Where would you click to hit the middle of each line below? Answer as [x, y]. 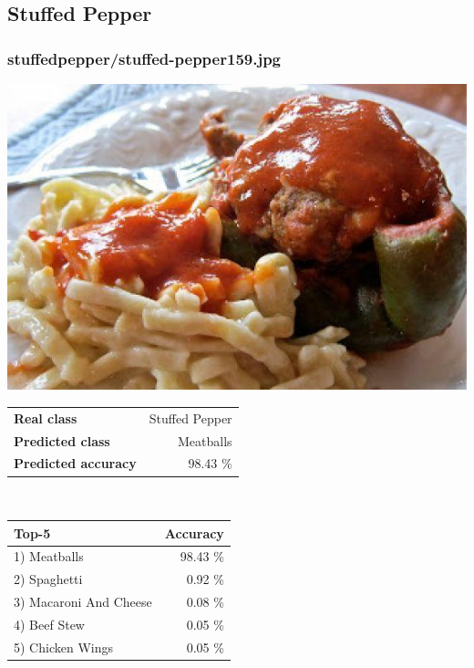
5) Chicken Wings [63, 647]
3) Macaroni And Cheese [83, 602]
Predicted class [62, 440]
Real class [46, 417]
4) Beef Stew [49, 624]
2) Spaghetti [48, 579]
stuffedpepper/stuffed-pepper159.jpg [144, 58]
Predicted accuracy [75, 463]
